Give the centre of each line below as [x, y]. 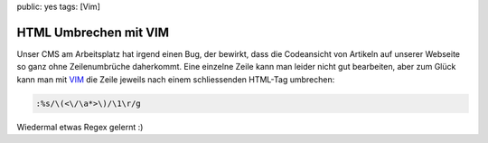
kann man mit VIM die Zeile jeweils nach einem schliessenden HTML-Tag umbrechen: [176, 79]
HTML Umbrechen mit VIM [93, 32]
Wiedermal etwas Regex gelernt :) [80, 127]
